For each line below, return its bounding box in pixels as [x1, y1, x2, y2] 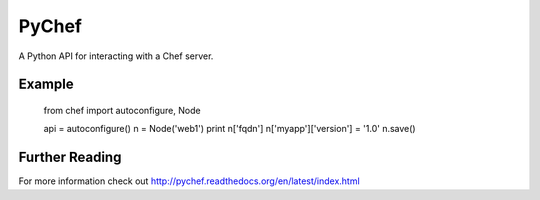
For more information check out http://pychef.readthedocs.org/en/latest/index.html [18, 175, 360, 187]
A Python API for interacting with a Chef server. [18, 50, 214, 62]
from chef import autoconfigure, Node [43, 104, 201, 116]
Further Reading [18, 149, 122, 166]
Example [18, 76, 74, 93]
